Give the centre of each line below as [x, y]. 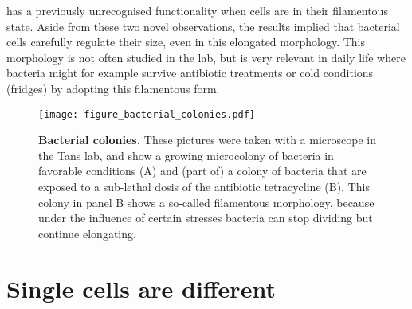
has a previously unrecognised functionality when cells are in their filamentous [197, 10]
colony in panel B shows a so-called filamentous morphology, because [206, 202]
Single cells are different [141, 288]
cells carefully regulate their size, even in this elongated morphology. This [186, 42]
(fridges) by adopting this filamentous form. [113, 88]
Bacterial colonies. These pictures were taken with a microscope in [208, 140]
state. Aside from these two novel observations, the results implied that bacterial [203, 26]
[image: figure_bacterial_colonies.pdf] [147, 114]
